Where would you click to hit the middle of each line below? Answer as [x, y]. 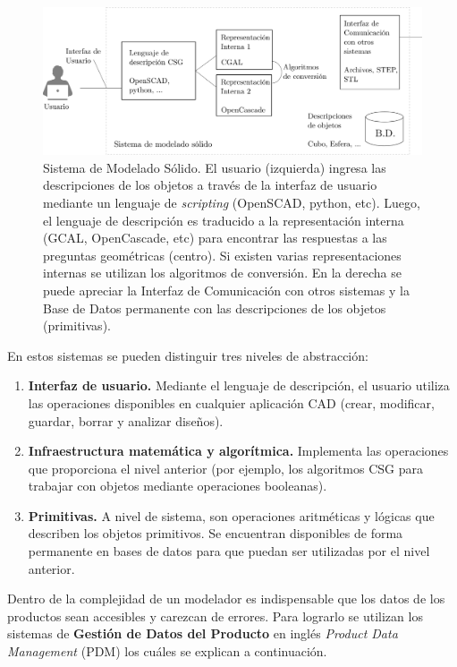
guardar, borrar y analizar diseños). [126, 420]
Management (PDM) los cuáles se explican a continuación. [167, 651]
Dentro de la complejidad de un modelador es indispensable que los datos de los [226, 599]
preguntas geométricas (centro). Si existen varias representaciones [222, 255]
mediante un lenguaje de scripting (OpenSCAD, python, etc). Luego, [232, 202]
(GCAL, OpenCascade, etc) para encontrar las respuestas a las [215, 238]
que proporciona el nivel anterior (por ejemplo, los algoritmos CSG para [225, 468]
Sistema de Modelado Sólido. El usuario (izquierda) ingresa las [215, 167]
